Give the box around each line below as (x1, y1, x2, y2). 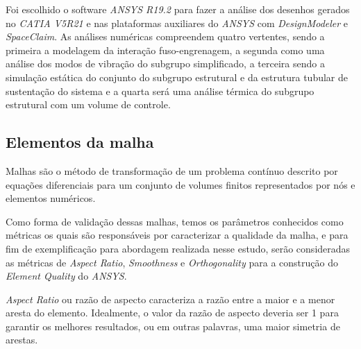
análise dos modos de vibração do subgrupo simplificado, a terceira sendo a (6, 56, 325, 71)
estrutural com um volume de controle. (6, 97, 171, 112)
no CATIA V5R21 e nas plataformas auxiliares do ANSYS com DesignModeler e (6, 15, 349, 30)
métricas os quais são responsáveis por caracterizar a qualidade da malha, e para (6, 228, 349, 242)
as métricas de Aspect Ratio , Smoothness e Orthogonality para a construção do (6, 255, 338, 269)
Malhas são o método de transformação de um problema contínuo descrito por (6, 163, 338, 178)
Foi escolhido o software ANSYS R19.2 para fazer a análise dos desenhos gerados (6, 2, 350, 16)
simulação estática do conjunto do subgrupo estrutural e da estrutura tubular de (6, 69, 348, 84)
